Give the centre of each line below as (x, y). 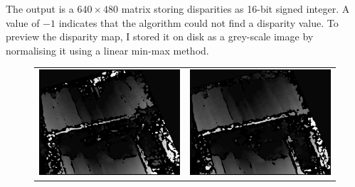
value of (23, 22)
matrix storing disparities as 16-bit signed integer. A (235, 8)
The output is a (40, 8)
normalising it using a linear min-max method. (107, 50)
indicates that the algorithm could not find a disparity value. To (198, 22)
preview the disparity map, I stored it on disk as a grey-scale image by (160, 36)
